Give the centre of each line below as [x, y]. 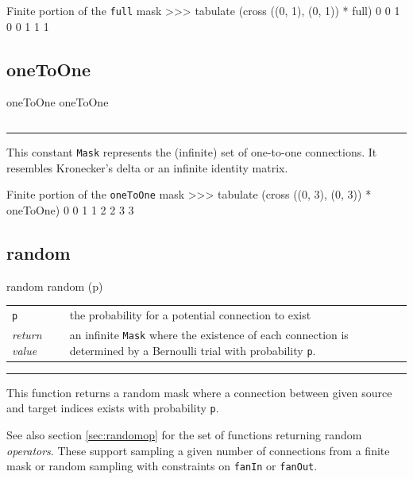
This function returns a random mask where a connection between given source [199, 392]
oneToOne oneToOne [58, 102]
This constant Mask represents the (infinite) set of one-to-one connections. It [192, 152]
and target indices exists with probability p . [113, 408]
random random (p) [55, 286]
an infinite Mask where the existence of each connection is [209, 334]
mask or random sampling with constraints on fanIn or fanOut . [162, 466]
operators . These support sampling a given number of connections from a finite [198, 450]
